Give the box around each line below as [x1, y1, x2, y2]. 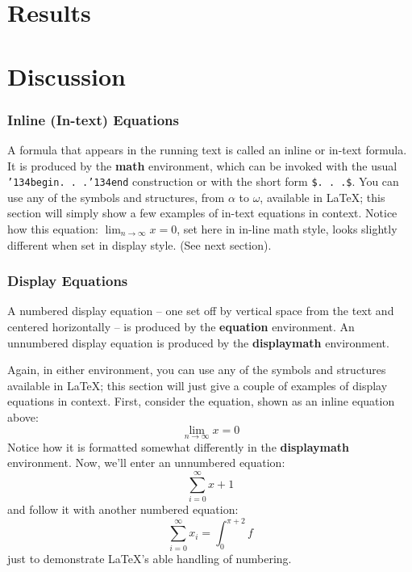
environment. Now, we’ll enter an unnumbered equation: [7, 454, 285, 471]
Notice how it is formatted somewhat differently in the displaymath [7, 438, 350, 455]
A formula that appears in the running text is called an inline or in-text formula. [7, 141, 407, 158]
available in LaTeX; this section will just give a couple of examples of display [7, 376, 388, 393]
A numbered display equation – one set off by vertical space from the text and [7, 302, 394, 319]
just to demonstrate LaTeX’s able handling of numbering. [7, 549, 292, 566]
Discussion [7, 59, 126, 92]
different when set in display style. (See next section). [7, 236, 272, 253]
